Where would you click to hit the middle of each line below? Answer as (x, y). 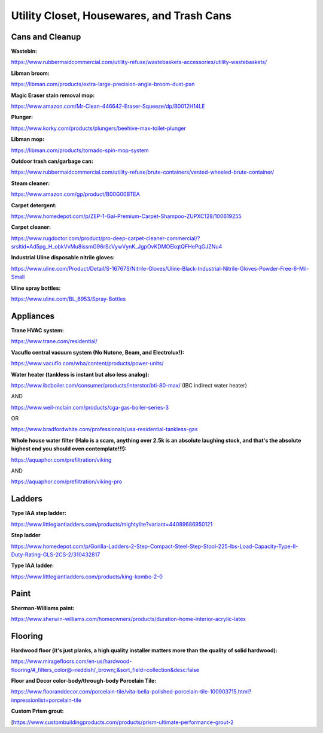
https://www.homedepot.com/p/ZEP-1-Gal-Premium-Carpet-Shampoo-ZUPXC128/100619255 (126, 216)
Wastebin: (24, 52)
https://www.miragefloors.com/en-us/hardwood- (71, 661)
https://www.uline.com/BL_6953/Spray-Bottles (68, 299)
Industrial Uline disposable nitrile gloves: (63, 258)
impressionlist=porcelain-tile (46, 700)
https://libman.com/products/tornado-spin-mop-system (80, 150)
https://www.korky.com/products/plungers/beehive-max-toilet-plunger (99, 128)
